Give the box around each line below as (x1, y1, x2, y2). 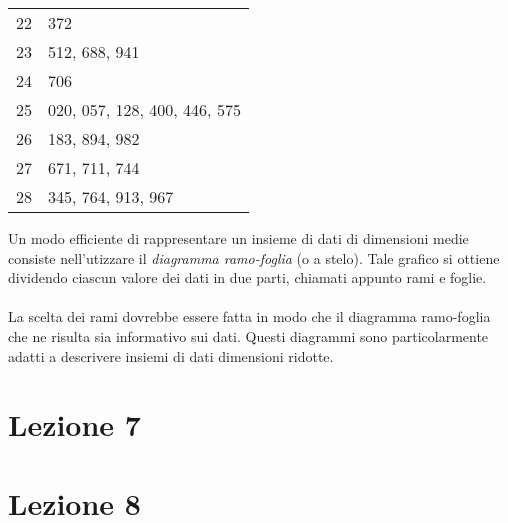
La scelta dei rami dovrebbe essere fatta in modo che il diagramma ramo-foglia (8, 306, 491, 327)
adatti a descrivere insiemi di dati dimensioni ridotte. (8, 345, 334, 366)
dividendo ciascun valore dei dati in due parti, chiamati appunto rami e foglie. (8, 267, 487, 288)
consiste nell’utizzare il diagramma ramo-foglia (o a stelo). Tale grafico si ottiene (8, 247, 500, 268)
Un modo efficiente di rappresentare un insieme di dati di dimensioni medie (8, 228, 469, 248)
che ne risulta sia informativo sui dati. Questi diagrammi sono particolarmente (8, 325, 489, 346)
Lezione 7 (8, 404, 141, 445)
